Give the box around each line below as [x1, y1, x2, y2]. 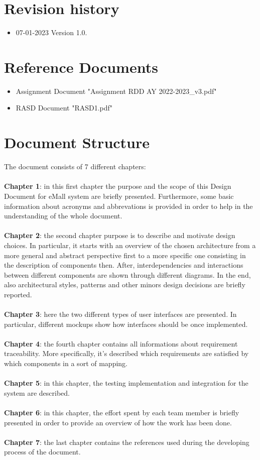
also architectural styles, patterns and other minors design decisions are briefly [4, 279, 245, 290]
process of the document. [4, 446, 81, 457]
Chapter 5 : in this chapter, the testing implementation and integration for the [4, 378, 248, 388]
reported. [4, 289, 32, 299]
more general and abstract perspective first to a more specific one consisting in [4, 250, 246, 260]
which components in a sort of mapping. [4, 358, 127, 369]
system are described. [4, 387, 70, 398]
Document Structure [4, 132, 150, 153]
